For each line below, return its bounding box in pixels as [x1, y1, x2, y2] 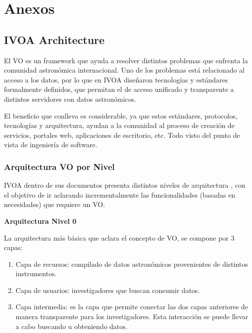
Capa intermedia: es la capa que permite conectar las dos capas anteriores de [15, 301, 248, 312]
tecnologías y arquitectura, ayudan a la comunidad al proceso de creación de [4, 120, 235, 130]
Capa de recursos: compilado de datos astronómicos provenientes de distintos [15, 258, 248, 269]
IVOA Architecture [4, 32, 105, 47]
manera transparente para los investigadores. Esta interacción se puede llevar [15, 311, 249, 322]
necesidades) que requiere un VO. [4, 199, 105, 209]
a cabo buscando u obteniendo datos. [15, 321, 128, 331]
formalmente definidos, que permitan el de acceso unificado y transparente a [4, 84, 234, 94]
